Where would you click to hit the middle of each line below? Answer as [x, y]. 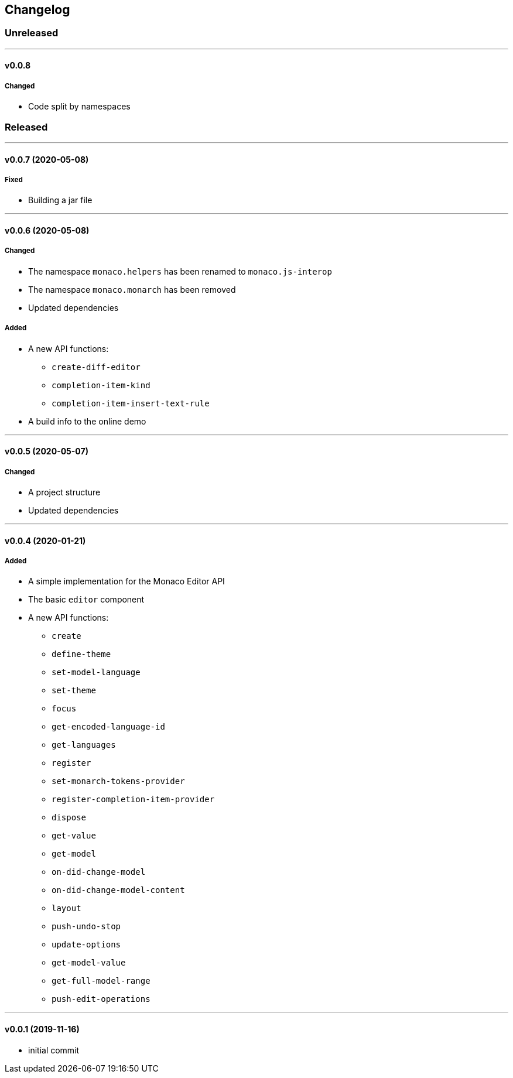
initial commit [54, 1050]
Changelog [37, 10]
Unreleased [32, 33]
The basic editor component [86, 600]
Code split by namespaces [79, 107]
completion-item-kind [101, 385]
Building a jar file [60, 200]
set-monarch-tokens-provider [118, 781]
